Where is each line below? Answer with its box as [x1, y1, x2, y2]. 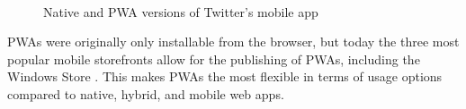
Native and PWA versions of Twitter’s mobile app [43, 2, 318, 21]
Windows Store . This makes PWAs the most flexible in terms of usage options [7, 67, 443, 86]
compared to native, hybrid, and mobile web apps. [7, 84, 284, 103]
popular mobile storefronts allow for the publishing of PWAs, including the [7, 49, 420, 68]
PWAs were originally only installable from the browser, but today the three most [7, 32, 460, 51]
